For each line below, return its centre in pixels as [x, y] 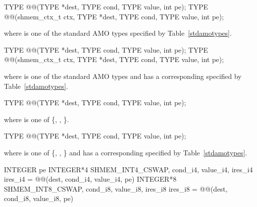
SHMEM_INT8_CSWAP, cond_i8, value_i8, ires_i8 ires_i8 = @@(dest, [116, 188]
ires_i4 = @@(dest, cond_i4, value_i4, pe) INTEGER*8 [90, 179]
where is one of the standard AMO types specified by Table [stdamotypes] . [118, 33]
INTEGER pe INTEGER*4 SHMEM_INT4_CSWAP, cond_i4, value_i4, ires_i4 [128, 169]
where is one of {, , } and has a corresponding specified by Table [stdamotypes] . [126, 152]
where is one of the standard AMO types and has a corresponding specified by [123, 76]
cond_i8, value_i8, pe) [39, 198]
